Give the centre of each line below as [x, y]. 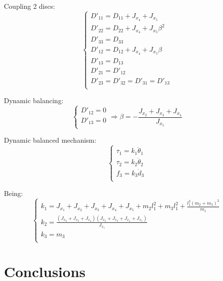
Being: [13, 193]
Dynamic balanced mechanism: [50, 140]
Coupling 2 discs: [30, 6]
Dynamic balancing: [34, 100]
